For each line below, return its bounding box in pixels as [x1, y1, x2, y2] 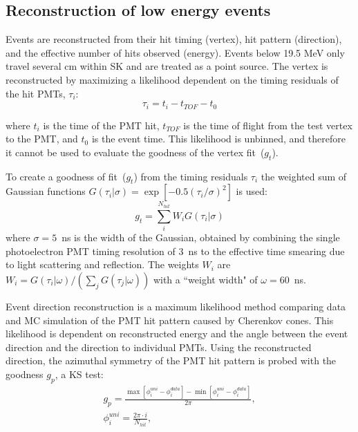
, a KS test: [55, 366, 104, 381]
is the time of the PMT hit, [43, 118, 160, 132]
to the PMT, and [6, 131, 78, 146]
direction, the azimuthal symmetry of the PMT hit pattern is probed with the [6, 353, 337, 368]
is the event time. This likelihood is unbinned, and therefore [91, 131, 346, 146]
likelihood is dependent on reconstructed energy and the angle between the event [6, 326, 348, 341]
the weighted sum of [261, 169, 347, 183]
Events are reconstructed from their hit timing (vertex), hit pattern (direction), [6, 32, 342, 46]
